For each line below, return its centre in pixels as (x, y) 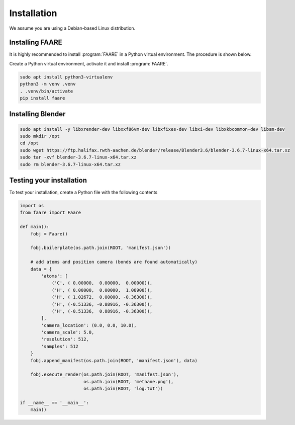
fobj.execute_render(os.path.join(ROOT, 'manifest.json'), (105, 374)
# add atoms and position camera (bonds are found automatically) (114, 262)
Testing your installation (48, 180)
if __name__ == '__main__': (54, 403)
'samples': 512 (60, 346)
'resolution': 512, (65, 339)
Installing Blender (37, 114)
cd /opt (29, 143)
